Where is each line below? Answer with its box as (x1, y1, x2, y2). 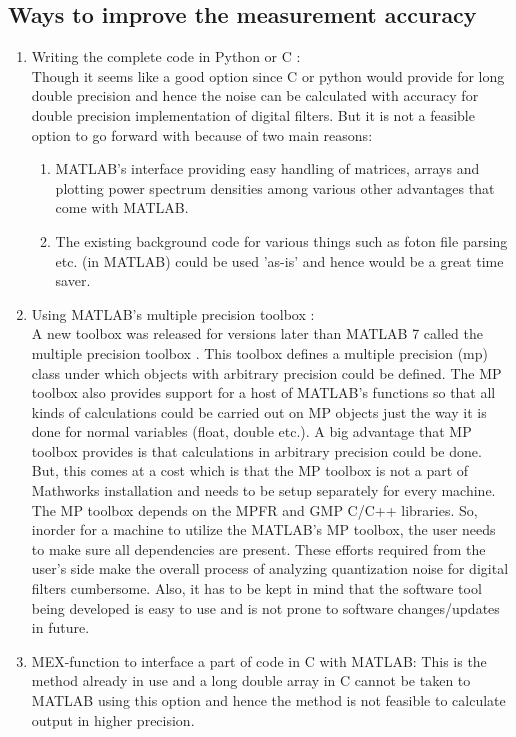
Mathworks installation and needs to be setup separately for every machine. (31, 480, 496, 501)
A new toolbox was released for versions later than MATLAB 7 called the (31, 323, 483, 344)
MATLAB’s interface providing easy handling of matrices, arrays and (55, 158, 480, 179)
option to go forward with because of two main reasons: (31, 124, 373, 145)
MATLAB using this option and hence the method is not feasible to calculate (31, 690, 506, 711)
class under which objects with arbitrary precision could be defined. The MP (31, 362, 502, 383)
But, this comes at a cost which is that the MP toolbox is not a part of (31, 460, 469, 481)
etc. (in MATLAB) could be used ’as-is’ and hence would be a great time (55, 250, 504, 271)
